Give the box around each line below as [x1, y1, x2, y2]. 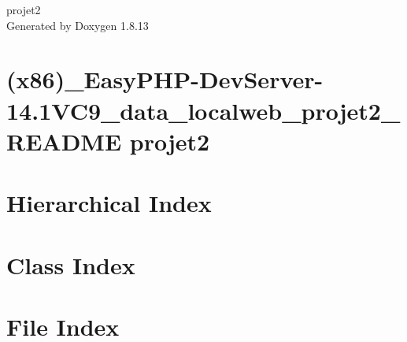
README [6, 125, 122, 157]
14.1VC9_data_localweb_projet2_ [6, 94, 401, 126]
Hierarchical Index [6, 187, 212, 219]
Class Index [6, 248, 135, 281]
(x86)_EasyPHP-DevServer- [6, 63, 324, 95]
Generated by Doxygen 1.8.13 [6, 17, 149, 33]
